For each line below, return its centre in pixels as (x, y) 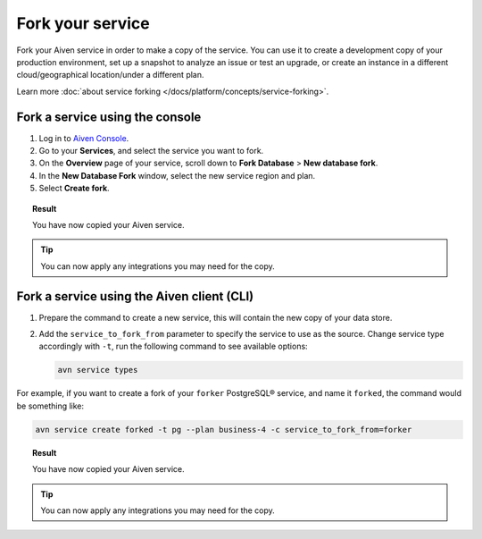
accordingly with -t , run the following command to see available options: (173, 346)
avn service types (98, 370)
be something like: (50, 406)
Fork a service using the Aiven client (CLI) (135, 296)
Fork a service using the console (109, 117)
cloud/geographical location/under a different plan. (110, 75)
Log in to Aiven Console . (84, 138)
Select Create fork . (75, 189)
